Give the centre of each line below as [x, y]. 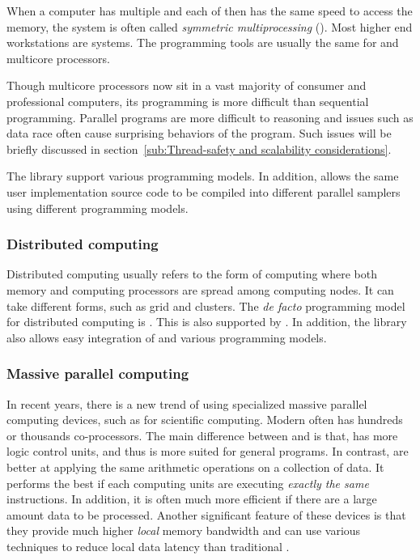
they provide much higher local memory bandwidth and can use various [184, 530]
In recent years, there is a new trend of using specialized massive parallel [187, 403]
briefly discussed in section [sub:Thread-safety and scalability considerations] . [199, 148]
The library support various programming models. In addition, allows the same [203, 176]
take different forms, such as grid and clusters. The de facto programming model [206, 305]
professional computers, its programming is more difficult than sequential [188, 101]
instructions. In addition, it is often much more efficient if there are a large [192, 499]
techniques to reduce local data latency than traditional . [148, 546]
